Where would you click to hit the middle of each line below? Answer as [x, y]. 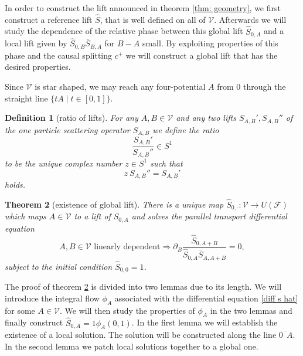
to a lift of [92, 216]
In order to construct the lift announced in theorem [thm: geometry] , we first [143, 8]
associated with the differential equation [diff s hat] [206, 298]
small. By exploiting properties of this [210, 43]
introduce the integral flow [52, 298]
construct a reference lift [49, 19]
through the [265, 86]
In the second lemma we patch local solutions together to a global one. [132, 346]
